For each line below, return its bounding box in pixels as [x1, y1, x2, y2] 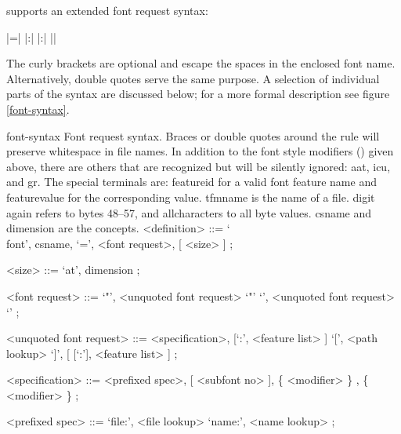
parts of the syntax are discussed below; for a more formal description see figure [6, 86, 390, 102]
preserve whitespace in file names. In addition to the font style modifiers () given [6, 143, 394, 159]
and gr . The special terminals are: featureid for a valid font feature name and [6, 173, 377, 190]
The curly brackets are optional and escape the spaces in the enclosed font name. [6, 55, 396, 71]
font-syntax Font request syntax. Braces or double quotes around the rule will [6, 127, 380, 144]
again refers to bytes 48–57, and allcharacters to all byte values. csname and [6, 204, 372, 221]
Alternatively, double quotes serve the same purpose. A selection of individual [6, 70, 380, 86]
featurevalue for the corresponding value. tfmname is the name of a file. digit [6, 188, 375, 205]
